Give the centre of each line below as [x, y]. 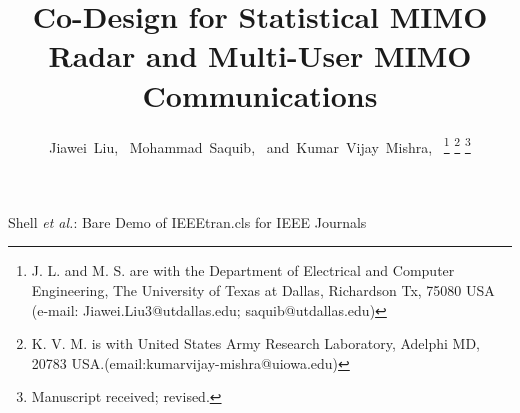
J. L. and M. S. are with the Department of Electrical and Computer [243, 270]
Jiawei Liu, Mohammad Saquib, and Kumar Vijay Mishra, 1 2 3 [260, 145]
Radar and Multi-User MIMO [260, 55]
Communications [260, 94]
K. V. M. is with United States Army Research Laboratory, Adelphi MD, [256, 343]
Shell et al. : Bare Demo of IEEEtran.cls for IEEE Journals [187, 221]
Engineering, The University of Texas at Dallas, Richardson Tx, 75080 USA [263, 289]
